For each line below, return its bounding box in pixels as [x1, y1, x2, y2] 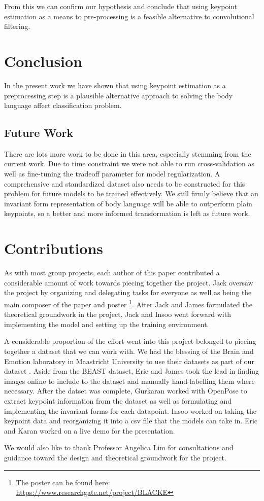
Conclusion [4, 50, 83, 71]
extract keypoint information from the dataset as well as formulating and [4, 395, 232, 406]
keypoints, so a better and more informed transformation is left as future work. [4, 208, 250, 219]
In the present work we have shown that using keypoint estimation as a [4, 80, 226, 90]
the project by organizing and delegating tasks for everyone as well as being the [4, 287, 252, 298]
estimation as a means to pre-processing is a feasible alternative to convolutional [4, 11, 254, 21]
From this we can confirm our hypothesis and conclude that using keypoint [4, 1, 238, 11]
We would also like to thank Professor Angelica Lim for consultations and [4, 442, 234, 453]
